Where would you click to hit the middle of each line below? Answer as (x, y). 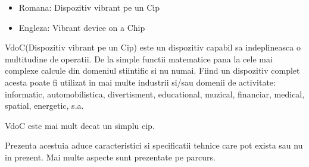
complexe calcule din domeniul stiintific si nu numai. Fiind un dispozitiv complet (152, 70)
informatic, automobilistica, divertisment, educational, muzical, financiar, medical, (155, 94)
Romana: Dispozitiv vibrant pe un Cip (89, 7)
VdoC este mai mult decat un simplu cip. (80, 125)
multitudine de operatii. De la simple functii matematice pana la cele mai (139, 59)
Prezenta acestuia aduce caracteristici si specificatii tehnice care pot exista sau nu (154, 145)
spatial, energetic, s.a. (44, 105)
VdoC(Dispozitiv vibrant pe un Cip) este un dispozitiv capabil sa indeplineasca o (153, 47)
